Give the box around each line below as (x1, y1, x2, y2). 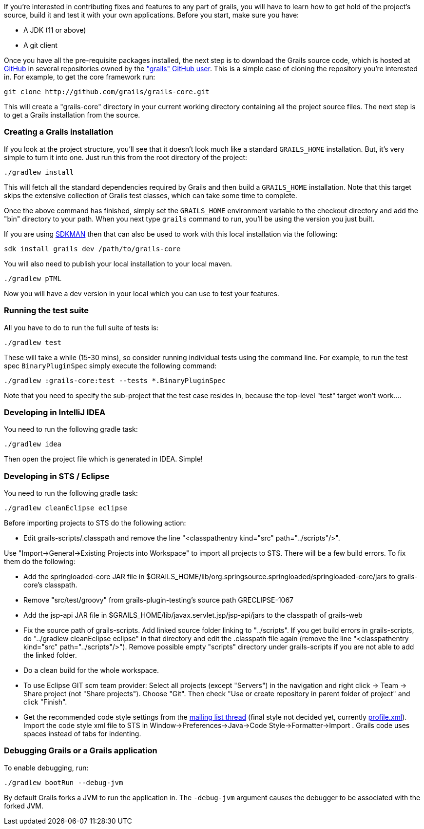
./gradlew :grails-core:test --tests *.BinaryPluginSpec (4, 376, 226, 384)
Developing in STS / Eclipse (4, 471, 110, 481)
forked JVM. (4, 801, 44, 810)
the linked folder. (23, 651, 77, 659)
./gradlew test (4, 338, 62, 346)
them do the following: (4, 557, 76, 566)
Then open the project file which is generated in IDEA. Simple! (4, 455, 203, 464)
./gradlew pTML (4, 274, 62, 283)
